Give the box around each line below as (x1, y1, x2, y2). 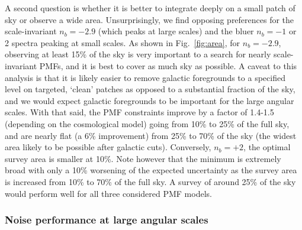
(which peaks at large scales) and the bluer (98, 25, 254, 37)
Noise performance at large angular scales (5, 212, 208, 227)
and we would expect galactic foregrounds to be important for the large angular (5, 94, 294, 106)
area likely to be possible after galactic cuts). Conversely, (5, 141, 211, 153)
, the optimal (243, 141, 291, 153)
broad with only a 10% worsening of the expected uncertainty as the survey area (5, 164, 297, 176)
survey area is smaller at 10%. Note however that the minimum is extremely (5, 152, 281, 164)
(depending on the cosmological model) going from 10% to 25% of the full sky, (5, 117, 290, 129)
